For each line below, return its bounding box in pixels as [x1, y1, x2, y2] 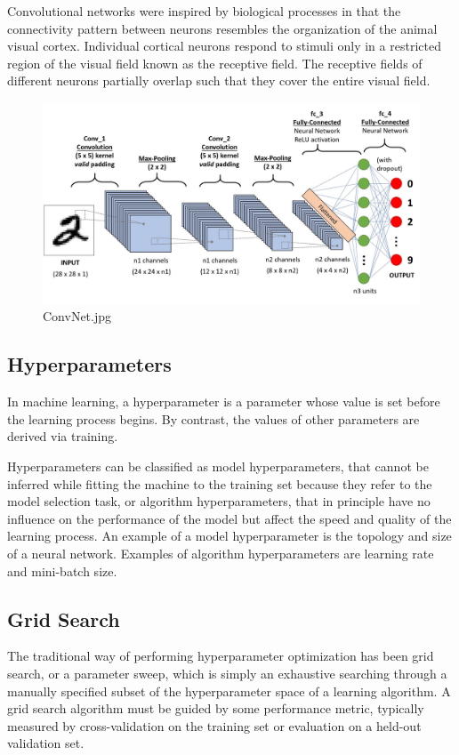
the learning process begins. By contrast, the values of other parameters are [7, 409, 420, 428]
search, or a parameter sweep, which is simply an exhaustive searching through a [7, 664, 447, 682]
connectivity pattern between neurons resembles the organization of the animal [7, 19, 438, 37]
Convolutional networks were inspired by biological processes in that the [7, 2, 401, 20]
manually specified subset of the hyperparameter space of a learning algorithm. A [7, 681, 451, 700]
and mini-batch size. [7, 561, 117, 580]
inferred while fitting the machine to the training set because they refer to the [7, 474, 432, 493]
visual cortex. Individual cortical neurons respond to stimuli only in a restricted [7, 36, 441, 55]
